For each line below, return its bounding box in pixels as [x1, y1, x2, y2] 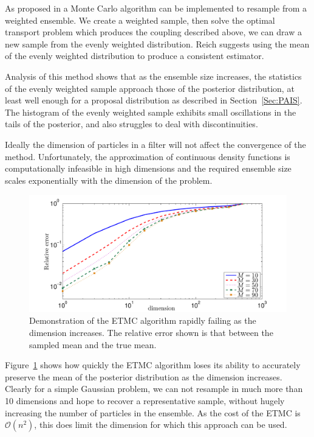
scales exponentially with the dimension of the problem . [5, 173, 213, 186]
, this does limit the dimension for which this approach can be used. [34, 418, 287, 431]
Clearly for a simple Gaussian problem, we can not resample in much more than [5, 382, 303, 395]
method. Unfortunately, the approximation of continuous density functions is [5, 150, 290, 163]
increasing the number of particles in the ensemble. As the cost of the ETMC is [5, 406, 301, 419]
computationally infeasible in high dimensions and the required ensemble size [5, 162, 292, 175]
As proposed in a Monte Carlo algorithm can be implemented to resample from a [5, 2, 307, 14]
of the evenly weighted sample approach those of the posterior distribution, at [5, 82, 295, 94]
